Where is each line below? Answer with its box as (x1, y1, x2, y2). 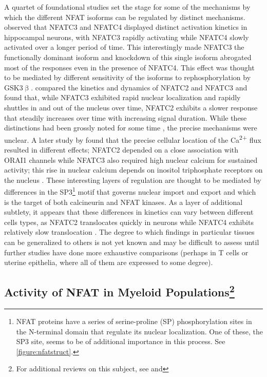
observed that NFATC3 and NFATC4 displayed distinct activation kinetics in (4, 22, 247, 32)
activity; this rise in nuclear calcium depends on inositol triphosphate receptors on (4, 164, 263, 175)
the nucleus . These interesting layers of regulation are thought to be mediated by (4, 174, 261, 185)
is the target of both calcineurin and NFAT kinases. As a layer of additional (4, 196, 243, 207)
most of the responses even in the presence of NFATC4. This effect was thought (4, 62, 255, 72)
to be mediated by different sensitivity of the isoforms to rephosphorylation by (4, 72, 251, 83)
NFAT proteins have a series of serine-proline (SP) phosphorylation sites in (16, 315, 252, 326)
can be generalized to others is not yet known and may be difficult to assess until (4, 236, 259, 247)
